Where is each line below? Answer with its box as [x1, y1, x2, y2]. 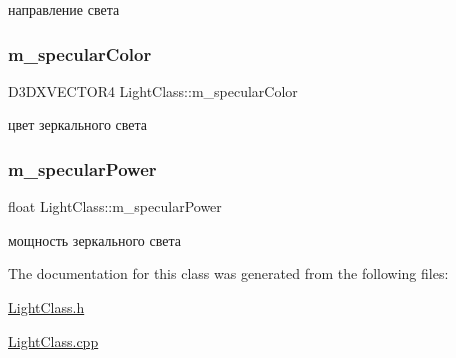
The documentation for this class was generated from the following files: [8, 263, 449, 284]
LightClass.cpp [8, 330, 99, 351]
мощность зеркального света [8, 229, 181, 250]
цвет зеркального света [8, 114, 148, 135]
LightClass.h [8, 297, 85, 317]
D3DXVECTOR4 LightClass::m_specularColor [8, 80, 298, 101]
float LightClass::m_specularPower [8, 196, 222, 217]
